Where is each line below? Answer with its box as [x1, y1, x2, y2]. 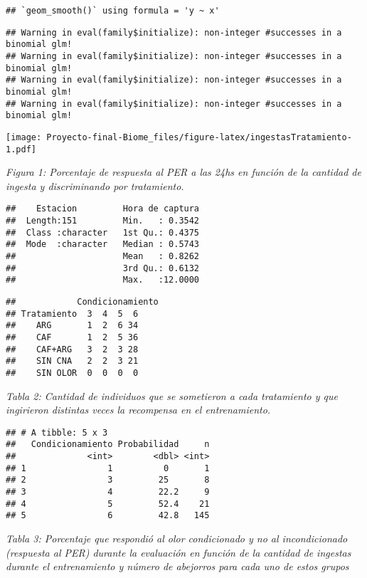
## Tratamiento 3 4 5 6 [6, 308, 139, 319]
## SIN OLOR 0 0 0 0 [6, 367, 139, 378]
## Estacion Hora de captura [6, 204, 200, 214]
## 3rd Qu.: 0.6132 [6, 263, 200, 273]
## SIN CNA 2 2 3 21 [6, 356, 139, 367]
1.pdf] [6, 144, 36, 154]
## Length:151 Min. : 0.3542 [6, 216, 200, 226]
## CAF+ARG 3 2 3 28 [6, 344, 139, 354]
